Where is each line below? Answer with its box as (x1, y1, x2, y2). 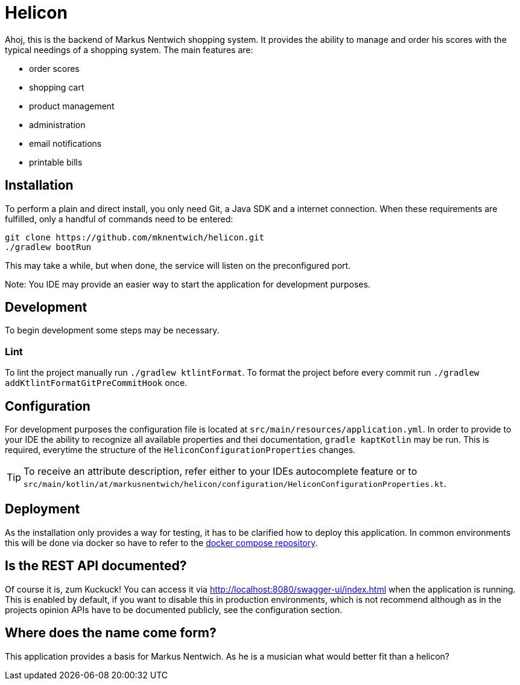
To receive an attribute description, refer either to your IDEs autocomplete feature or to (24, 465, 417, 478)
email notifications (29, 138, 102, 149)
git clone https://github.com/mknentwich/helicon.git (5, 232, 264, 242)
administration (29, 119, 86, 130)
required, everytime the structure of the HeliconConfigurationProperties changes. (5, 445, 356, 455)
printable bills (29, 156, 83, 167)
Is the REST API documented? (5, 558, 187, 574)
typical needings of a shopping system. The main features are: (5, 44, 253, 55)
